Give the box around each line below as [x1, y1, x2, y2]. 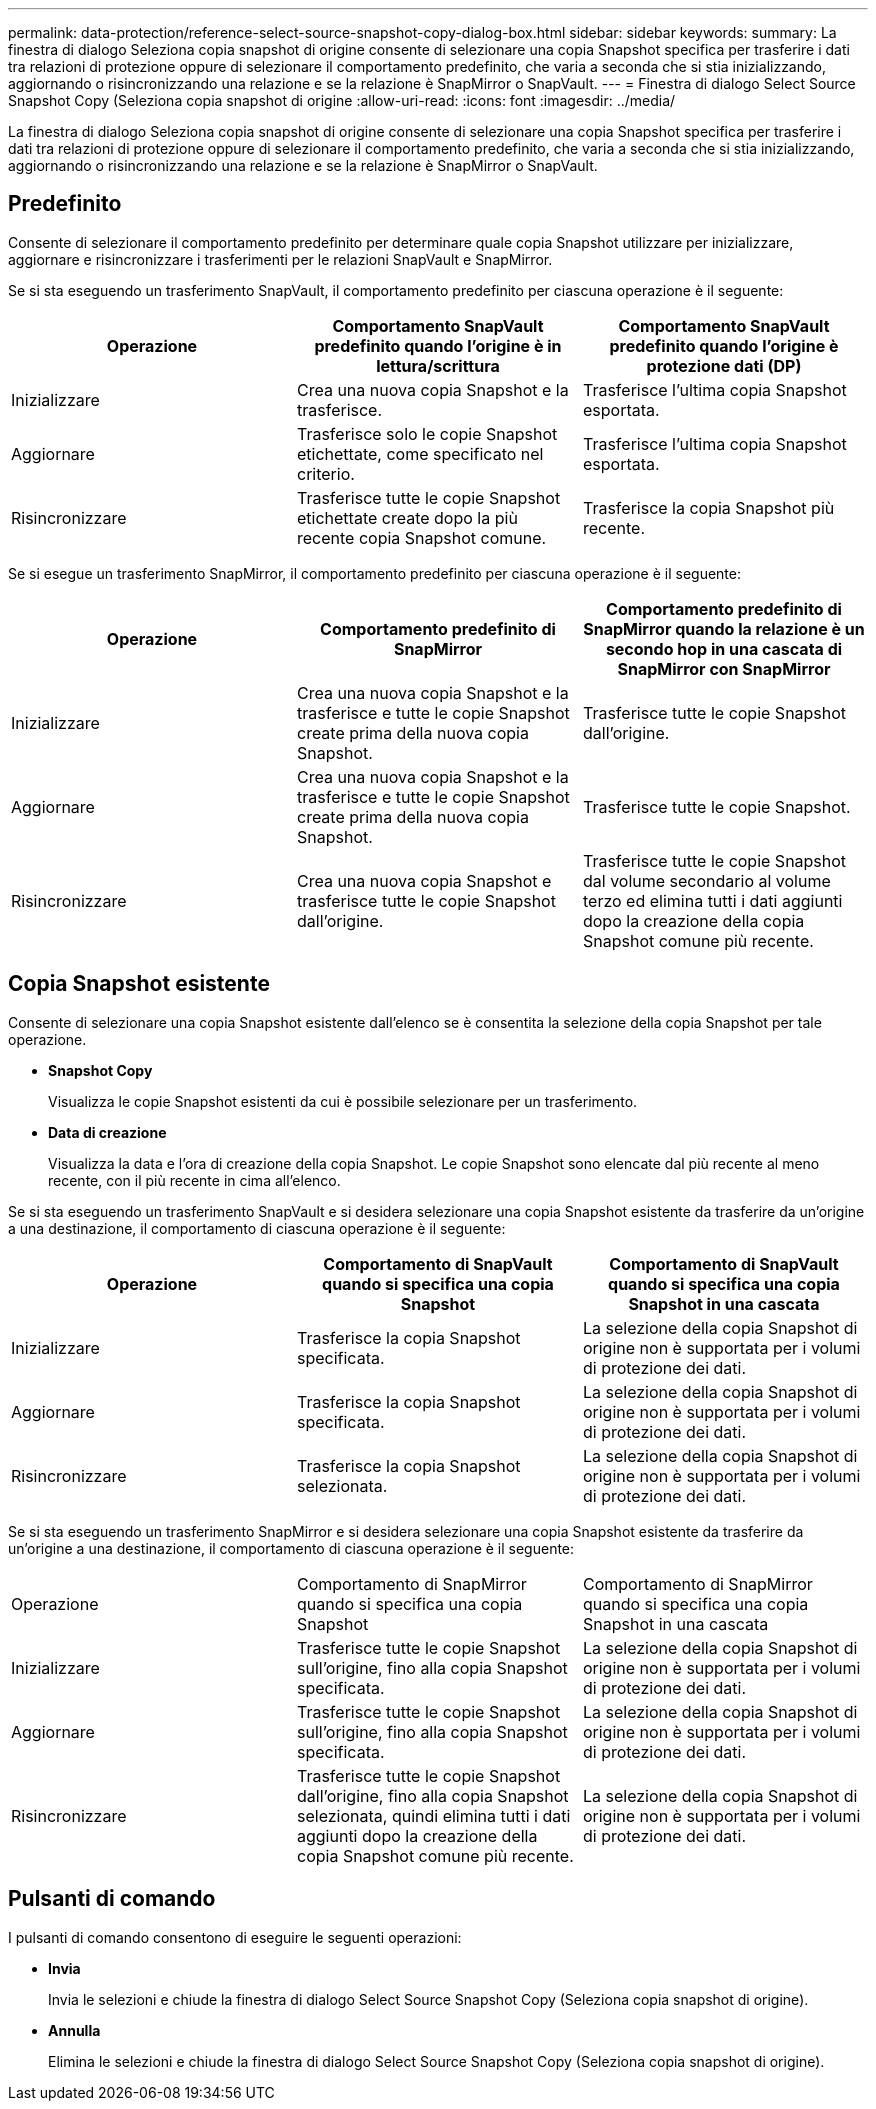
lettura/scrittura [376, 355, 500, 376]
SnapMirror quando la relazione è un [583, 618, 865, 639]
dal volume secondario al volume [582, 870, 831, 891]
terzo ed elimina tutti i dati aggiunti [582, 890, 843, 911]
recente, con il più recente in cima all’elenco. [48, 1171, 341, 1189]
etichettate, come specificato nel [296, 443, 544, 464]
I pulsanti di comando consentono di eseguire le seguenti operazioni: [8, 1928, 462, 1946]
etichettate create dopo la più [296, 507, 518, 528]
